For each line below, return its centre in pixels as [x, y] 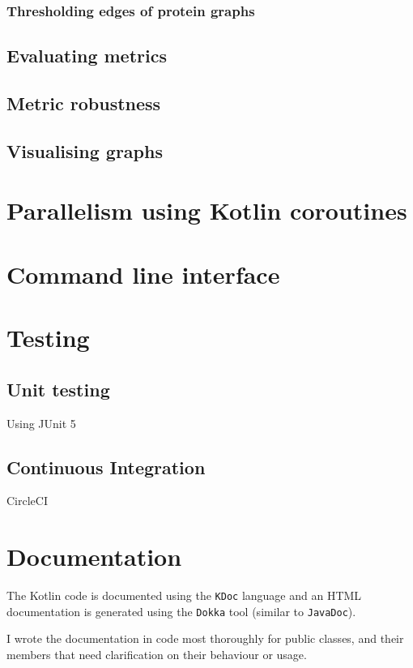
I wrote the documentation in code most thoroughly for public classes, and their [205, 638]
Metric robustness [84, 103]
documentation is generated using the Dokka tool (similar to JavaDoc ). [181, 611]
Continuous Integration [106, 467]
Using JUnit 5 [41, 423]
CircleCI [27, 501]
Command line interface [143, 274]
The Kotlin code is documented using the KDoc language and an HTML [184, 595]
